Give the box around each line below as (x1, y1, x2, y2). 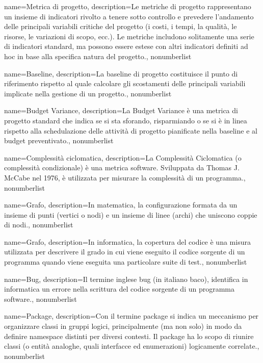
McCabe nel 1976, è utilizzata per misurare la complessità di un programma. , (4, 172, 246, 183)
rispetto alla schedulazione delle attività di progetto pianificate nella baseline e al (4, 125, 257, 136)
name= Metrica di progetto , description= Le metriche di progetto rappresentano (4, 1, 251, 11)
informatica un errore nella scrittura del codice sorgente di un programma (4, 283, 235, 294)
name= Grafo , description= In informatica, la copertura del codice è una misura (4, 236, 251, 247)
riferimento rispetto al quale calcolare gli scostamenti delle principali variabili (4, 78, 246, 89)
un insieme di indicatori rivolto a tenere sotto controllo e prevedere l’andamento (4, 11, 254, 21)
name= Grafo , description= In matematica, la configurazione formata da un (4, 199, 238, 210)
